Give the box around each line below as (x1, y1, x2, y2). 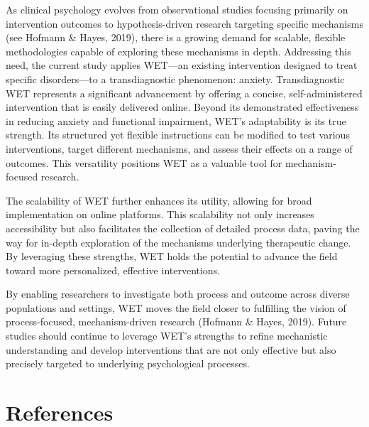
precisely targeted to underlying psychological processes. (6, 356, 250, 371)
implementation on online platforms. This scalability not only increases (6, 207, 314, 222)
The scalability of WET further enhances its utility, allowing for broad (6, 193, 312, 207)
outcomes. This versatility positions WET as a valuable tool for (6, 155, 282, 170)
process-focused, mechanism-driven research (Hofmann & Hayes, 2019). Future (6, 314, 347, 329)
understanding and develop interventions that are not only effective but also (6, 342, 336, 357)
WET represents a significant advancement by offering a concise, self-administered (6, 85, 363, 100)
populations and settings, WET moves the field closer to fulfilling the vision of (6, 300, 346, 315)
